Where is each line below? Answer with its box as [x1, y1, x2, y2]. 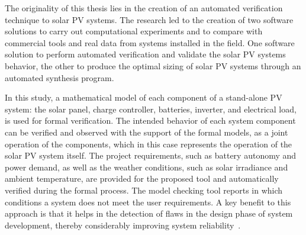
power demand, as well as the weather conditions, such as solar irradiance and [5, 160, 288, 173]
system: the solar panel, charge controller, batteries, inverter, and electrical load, [5, 102, 297, 115]
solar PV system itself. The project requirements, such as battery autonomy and [5, 149, 297, 162]
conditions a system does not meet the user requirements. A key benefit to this [5, 195, 291, 208]
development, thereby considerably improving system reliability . [5, 218, 241, 231]
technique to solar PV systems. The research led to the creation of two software [5, 13, 294, 25]
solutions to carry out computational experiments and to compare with [5, 25, 263, 37]
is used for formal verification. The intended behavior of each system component [5, 114, 296, 127]
